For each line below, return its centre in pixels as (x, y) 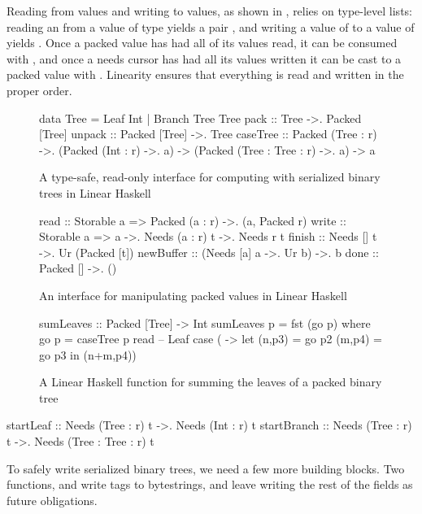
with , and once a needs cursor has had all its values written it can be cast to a (204, 58)
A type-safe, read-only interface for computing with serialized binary (210, 177)
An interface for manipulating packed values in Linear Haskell (193, 295)
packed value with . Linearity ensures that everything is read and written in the (205, 74)
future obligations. (52, 500)
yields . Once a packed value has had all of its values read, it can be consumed (202, 43)
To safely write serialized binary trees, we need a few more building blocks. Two (206, 468)
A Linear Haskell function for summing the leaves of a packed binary (211, 382)
